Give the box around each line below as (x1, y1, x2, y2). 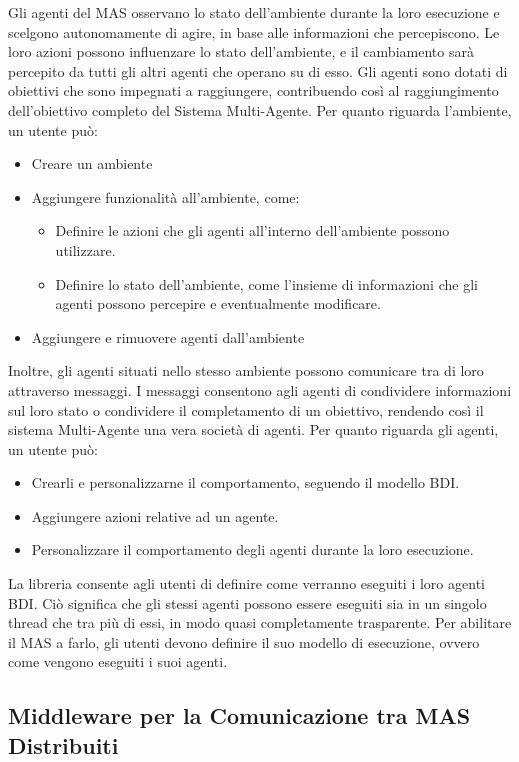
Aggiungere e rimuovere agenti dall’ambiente (31, 326, 305, 347)
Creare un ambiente (31, 153, 153, 174)
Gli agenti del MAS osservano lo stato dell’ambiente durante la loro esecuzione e (8, 2, 500, 22)
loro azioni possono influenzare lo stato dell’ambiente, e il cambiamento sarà (8, 41, 474, 62)
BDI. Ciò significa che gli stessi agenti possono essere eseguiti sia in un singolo (8, 592, 487, 613)
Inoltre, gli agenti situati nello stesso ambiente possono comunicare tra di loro (8, 360, 484, 381)
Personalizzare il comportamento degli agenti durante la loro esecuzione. (31, 539, 474, 560)
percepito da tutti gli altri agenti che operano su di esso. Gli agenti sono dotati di (8, 60, 508, 81)
